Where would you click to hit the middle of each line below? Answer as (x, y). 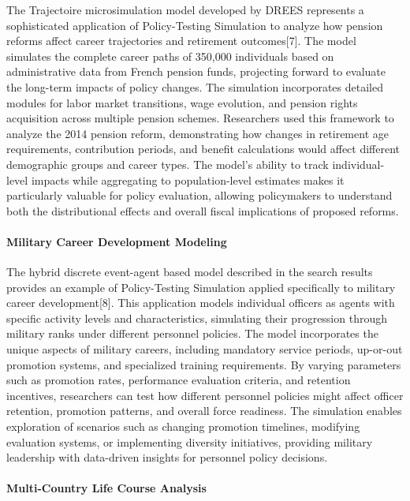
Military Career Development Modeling (117, 241)
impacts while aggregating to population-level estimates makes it (188, 179)
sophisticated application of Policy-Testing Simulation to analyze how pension (195, 25)
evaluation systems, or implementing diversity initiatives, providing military (190, 441)
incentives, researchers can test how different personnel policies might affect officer (205, 395)
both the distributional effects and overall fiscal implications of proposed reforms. (203, 210)
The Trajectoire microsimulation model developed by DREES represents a (185, 9)
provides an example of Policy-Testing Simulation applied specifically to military (201, 287)
